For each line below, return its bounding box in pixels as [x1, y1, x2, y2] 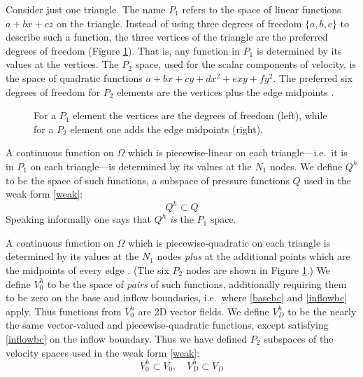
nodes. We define [270, 158, 343, 173]
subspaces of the [264, 331, 334, 345]
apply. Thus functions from [6, 303, 122, 318]
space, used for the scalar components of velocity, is [135, 57, 357, 71]
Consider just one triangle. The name [6, 2, 166, 16]
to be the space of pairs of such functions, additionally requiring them [47, 276, 347, 291]
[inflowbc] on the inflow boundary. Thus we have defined [6, 331, 248, 345]
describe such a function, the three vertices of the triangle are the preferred [6, 29, 328, 44]
